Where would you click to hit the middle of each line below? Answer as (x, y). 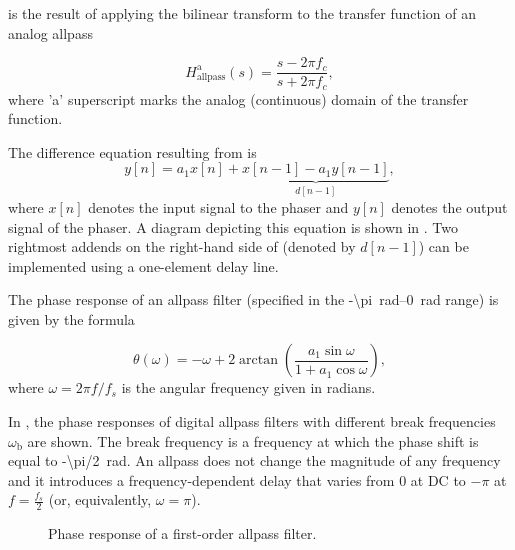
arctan (258, 360)
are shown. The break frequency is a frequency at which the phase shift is (253, 440)
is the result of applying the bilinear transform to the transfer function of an (242, 13)
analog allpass (50, 32)
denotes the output (449, 206)
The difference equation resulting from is (132, 151)
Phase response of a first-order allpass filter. (182, 533)
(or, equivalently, (100, 499)
